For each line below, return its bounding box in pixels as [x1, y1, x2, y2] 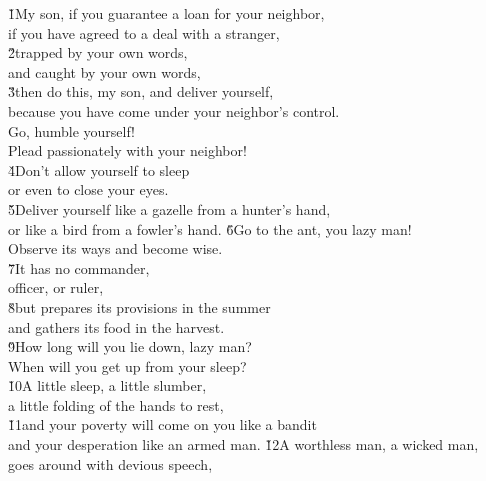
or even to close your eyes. [8, 179, 169, 200]
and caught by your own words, [8, 61, 201, 82]
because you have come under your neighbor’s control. [8, 100, 340, 121]
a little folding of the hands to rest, [8, 394, 224, 415]
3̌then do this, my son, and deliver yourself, [8, 81, 274, 102]
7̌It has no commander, [8, 257, 150, 278]
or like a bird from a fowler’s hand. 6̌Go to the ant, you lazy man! [8, 218, 412, 239]
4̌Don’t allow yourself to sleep [8, 159, 190, 180]
